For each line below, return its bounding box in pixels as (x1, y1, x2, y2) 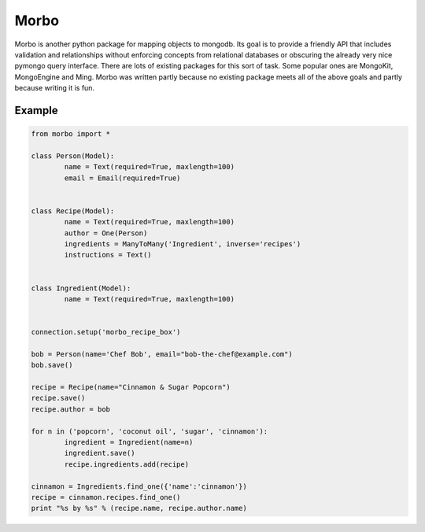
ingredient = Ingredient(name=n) (64, 438, 194, 447)
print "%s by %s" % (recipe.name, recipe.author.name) (31, 504, 247, 513)
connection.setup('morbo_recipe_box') (31, 327, 181, 337)
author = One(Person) (64, 228, 148, 238)
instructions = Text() (64, 250, 153, 260)
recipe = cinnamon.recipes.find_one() (31, 493, 181, 501)
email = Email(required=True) (64, 173, 181, 183)
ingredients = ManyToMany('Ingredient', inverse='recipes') (64, 240, 301, 249)
